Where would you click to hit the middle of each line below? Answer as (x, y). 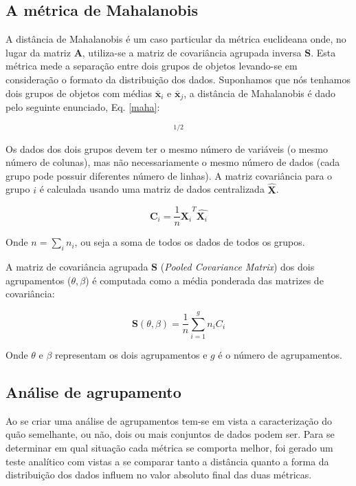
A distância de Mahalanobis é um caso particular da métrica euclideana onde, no (176, 39)
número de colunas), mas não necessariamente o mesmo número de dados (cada (173, 162)
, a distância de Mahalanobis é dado (259, 93)
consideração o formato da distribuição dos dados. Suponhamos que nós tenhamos (178, 79)
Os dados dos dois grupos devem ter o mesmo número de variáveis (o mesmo (167, 148)
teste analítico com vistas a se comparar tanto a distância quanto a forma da (167, 461)
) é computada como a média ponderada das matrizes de (204, 280)
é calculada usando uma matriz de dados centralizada (152, 189)
